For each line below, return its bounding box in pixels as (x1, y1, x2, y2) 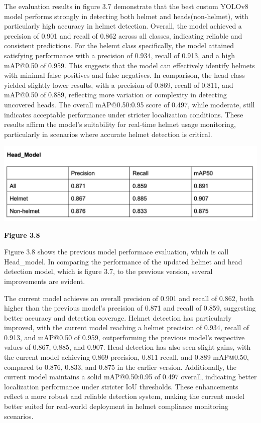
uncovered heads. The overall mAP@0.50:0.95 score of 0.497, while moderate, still (4, 99, 255, 109)
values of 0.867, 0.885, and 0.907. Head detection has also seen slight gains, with (4, 342, 251, 352)
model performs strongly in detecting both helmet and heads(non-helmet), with (4, 11, 248, 21)
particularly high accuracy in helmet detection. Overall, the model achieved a (4, 21, 242, 31)
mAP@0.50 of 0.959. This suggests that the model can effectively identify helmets (4, 60, 255, 70)
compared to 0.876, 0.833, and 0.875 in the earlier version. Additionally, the (4, 361, 237, 372)
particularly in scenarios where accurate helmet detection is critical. (4, 128, 212, 139)
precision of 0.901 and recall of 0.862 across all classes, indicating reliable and (4, 30, 242, 41)
